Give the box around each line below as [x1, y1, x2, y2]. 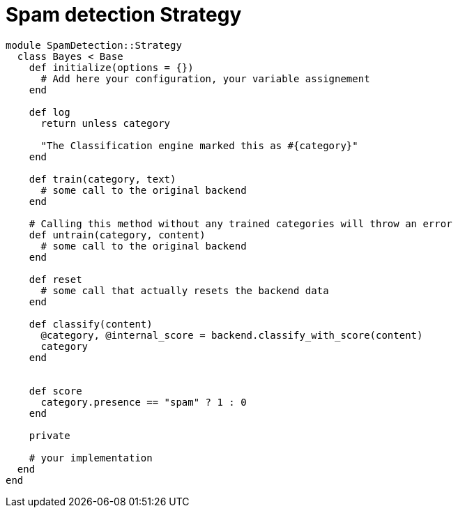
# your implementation [29, 452, 153, 464]
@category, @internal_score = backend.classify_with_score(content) [40, 329, 423, 341]
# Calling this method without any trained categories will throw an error [29, 217, 452, 229]
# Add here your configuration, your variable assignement [40, 72, 370, 84]
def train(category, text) [29, 173, 176, 185]
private [29, 429, 70, 441]
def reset [29, 273, 82, 285]
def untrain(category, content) [29, 229, 206, 240]
